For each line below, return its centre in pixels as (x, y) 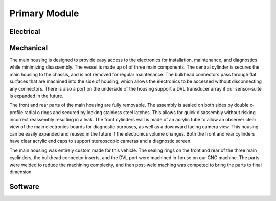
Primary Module (44, 13)
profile (16, 112)
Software (24, 186)
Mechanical (29, 48)
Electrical (25, 31)
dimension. (21, 172)
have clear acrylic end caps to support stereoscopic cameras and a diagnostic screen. (100, 141)
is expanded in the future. (37, 96)
